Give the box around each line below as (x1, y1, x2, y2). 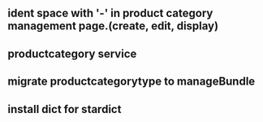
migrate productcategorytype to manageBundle (7, 75, 256, 89)
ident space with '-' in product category (7, 7, 213, 20)
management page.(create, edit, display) (7, 20, 219, 33)
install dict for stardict (7, 102, 122, 116)
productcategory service (7, 46, 137, 60)
